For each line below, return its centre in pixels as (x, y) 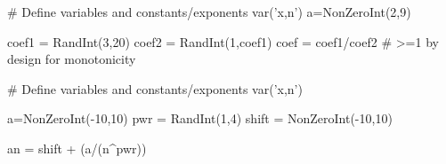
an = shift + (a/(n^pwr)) (77, 148)
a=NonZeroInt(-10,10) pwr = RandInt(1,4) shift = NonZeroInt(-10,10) (200, 118)
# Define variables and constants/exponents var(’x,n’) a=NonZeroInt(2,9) (209, 12)
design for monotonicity (72, 59)
